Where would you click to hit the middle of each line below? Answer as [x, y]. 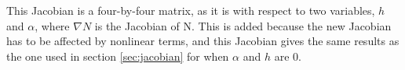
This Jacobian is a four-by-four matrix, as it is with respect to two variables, [191, 10]
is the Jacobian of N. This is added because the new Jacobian [243, 25]
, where [52, 25]
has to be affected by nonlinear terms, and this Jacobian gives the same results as [203, 41]
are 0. [288, 56]
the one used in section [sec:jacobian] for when [118, 56]
